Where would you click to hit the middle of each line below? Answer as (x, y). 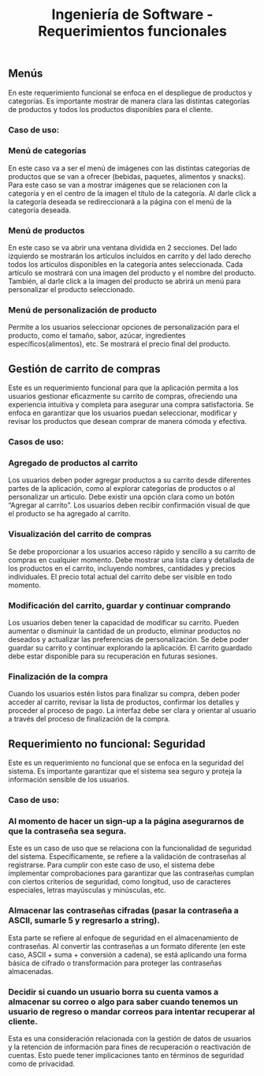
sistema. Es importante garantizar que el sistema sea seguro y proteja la (125, 771)
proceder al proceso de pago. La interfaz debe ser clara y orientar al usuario (132, 710)
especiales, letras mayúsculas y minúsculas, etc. (87, 890)
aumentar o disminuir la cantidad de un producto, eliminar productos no (125, 631)
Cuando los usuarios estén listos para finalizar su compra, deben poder (124, 694)
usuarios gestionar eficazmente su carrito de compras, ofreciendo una (123, 396)
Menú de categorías (47, 151)
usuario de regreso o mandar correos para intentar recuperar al (132, 1011)
